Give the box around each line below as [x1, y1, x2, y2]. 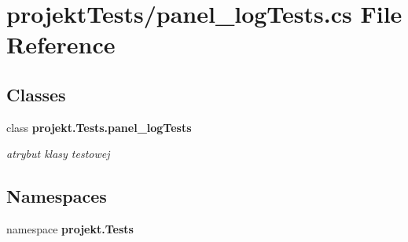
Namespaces [6, 184, 107, 208]
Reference [6, 28, 116, 60]
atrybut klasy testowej [6, 145, 110, 162]
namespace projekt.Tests [6, 221, 134, 237]
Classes [6, 82, 66, 106]
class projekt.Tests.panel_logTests [6, 119, 192, 135]
